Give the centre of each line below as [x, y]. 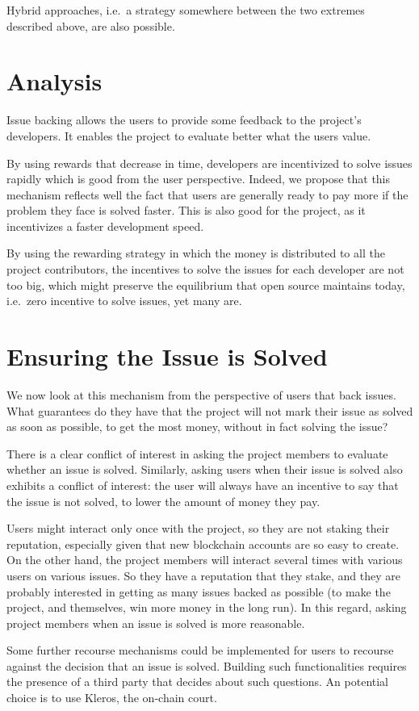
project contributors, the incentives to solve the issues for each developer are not [205, 269]
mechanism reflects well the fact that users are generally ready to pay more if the [207, 194]
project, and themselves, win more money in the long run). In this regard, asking [207, 607]
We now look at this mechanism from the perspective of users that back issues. [201, 394]
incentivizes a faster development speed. [105, 226]
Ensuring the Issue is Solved [167, 356]
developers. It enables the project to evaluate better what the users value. [189, 135]
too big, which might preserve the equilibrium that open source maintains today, [206, 284]
